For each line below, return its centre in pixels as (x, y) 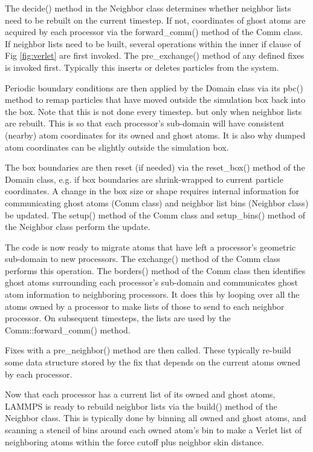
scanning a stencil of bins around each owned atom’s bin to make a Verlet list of (153, 430)
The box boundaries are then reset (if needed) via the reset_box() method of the (155, 167)
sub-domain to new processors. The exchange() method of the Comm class (143, 259)
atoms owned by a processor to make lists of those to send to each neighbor (145, 306)
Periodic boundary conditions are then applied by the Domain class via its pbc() (154, 87)
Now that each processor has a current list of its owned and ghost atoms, (140, 394)
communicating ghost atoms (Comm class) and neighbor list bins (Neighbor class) (157, 202)
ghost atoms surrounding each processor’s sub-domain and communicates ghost (151, 282)
